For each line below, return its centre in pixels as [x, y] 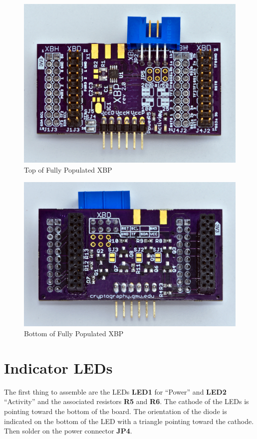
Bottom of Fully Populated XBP [74, 333]
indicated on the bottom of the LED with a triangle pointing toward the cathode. [129, 421]
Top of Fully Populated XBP [68, 170]
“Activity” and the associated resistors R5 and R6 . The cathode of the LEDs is [127, 401]
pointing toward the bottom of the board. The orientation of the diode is [116, 411]
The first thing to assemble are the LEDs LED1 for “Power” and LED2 [115, 391]
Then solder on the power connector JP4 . [68, 431]
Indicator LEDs [58, 367]
